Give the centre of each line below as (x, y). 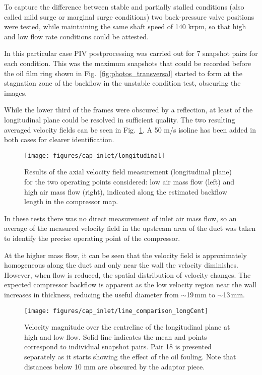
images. (16, 92)
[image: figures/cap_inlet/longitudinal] (95, 155)
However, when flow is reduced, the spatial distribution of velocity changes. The (127, 274)
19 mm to (201, 294)
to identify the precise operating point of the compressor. (92, 238)
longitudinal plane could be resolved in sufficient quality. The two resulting (120, 119)
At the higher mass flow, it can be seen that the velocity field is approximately (125, 255)
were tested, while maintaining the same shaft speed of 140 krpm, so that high (125, 26)
